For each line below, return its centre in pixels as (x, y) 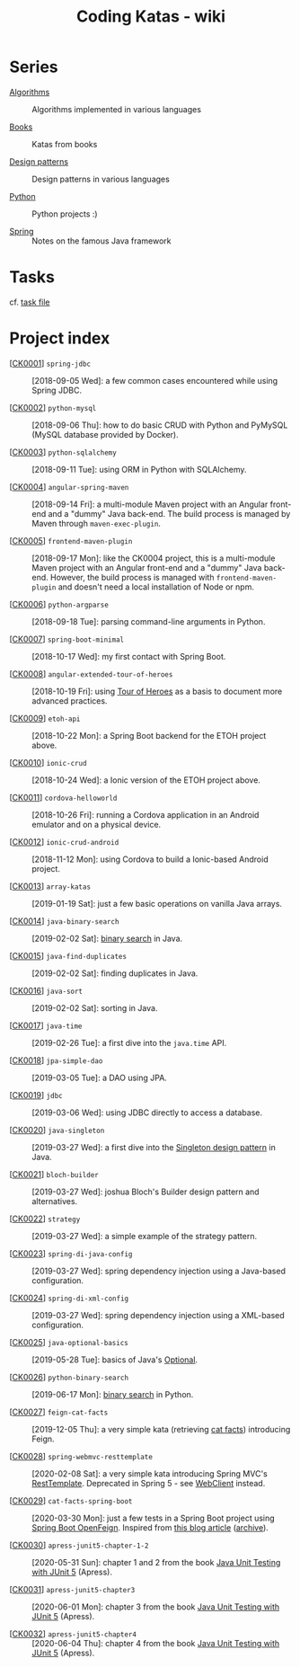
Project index (60, 338)
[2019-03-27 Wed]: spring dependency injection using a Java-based (159, 1271)
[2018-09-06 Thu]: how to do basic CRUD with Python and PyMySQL (160, 425)
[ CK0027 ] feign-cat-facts (59, 1412)
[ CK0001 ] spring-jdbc (50, 363)
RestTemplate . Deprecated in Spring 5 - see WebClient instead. (149, 1483)
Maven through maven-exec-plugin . (97, 523)
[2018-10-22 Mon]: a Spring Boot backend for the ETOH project (149, 735)
